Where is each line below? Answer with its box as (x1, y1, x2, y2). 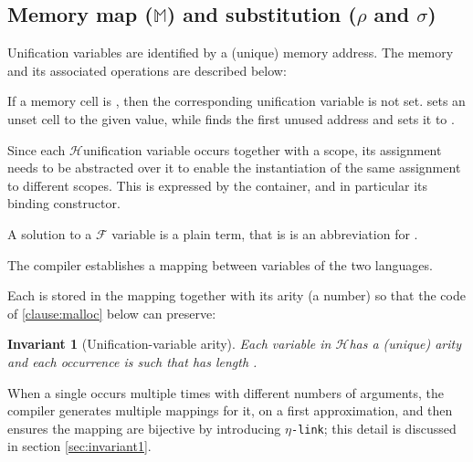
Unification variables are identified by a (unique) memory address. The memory (7, 43, 454, 62)
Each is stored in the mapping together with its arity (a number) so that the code (7, 286, 466, 305)
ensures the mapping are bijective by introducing (7, 418, 281, 437)
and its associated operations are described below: (7, 60, 287, 79)
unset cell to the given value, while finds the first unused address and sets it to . (7, 109, 455, 128)
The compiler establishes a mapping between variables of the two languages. (7, 255, 433, 274)
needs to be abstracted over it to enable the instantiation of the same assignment (7, 158, 461, 177)
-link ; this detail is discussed (290, 418, 457, 437)
